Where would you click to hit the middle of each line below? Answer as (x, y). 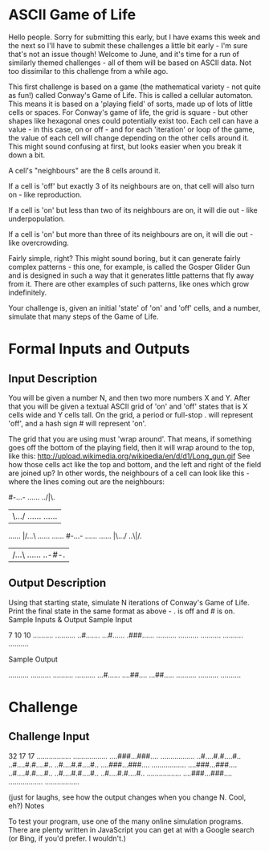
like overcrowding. (39, 242)
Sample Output (33, 659)
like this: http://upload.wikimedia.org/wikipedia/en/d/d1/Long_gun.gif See (129, 456)
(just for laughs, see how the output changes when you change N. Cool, (127, 797)
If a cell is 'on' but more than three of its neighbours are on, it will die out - (131, 234)
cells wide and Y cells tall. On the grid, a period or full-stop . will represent (131, 414)
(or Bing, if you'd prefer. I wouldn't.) (67, 838)
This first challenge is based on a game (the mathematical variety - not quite (134, 87)
